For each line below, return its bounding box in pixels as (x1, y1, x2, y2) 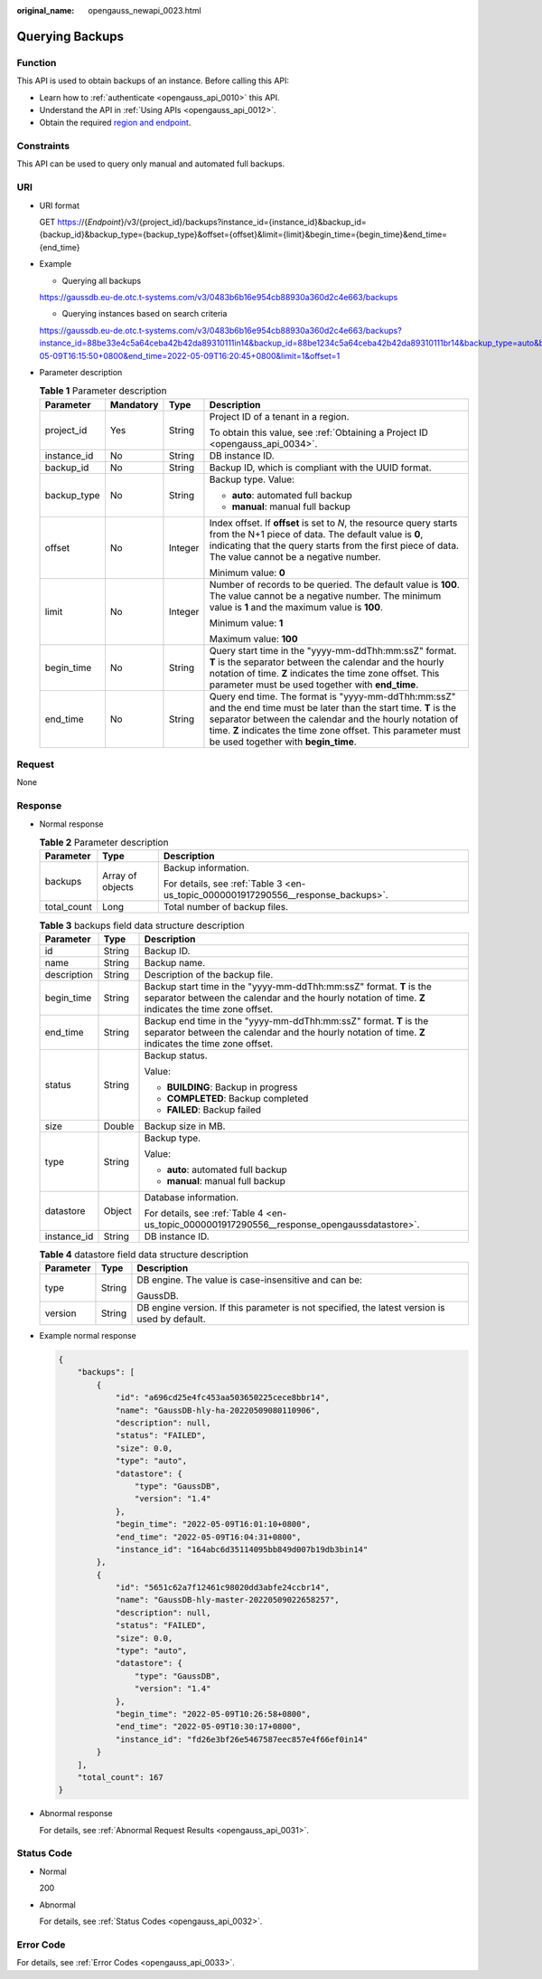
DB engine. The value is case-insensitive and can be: (136, 1274, 363, 1286)
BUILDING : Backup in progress (166, 1081, 298, 1094)
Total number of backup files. (163, 901, 289, 914)
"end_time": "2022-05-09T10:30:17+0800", (115, 1721, 302, 1732)
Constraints (16, 140, 70, 153)
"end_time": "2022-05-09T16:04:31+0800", (115, 1531, 302, 1542)
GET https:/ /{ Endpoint (39, 217, 121, 227)
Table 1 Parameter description (39, 384, 167, 397)
